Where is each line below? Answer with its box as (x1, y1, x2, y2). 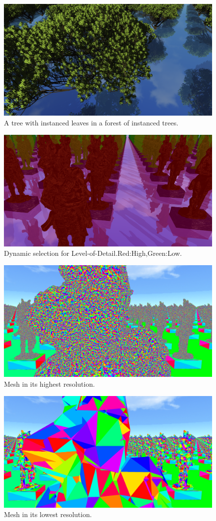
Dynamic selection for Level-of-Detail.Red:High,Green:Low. (4, 248, 182, 258)
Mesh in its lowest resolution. (4, 509, 92, 520)
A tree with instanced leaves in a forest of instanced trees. (4, 117, 179, 127)
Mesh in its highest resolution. (4, 378, 95, 389)
